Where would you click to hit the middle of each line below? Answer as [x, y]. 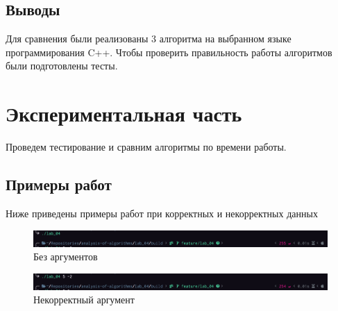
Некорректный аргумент [84, 300]
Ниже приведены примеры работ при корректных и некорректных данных [162, 213]
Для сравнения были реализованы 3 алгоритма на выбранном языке [149, 39]
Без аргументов [66, 257]
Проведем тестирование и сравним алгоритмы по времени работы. [146, 147]
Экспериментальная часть [124, 114]
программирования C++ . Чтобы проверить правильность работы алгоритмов [169, 52]
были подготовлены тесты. [62, 66]
